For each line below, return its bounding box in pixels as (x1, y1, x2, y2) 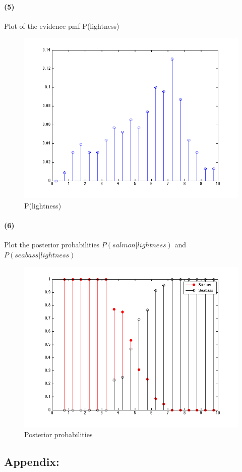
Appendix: (4, 454, 59, 469)
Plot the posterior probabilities (4, 239, 100, 250)
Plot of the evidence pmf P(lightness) (4, 20, 119, 31)
